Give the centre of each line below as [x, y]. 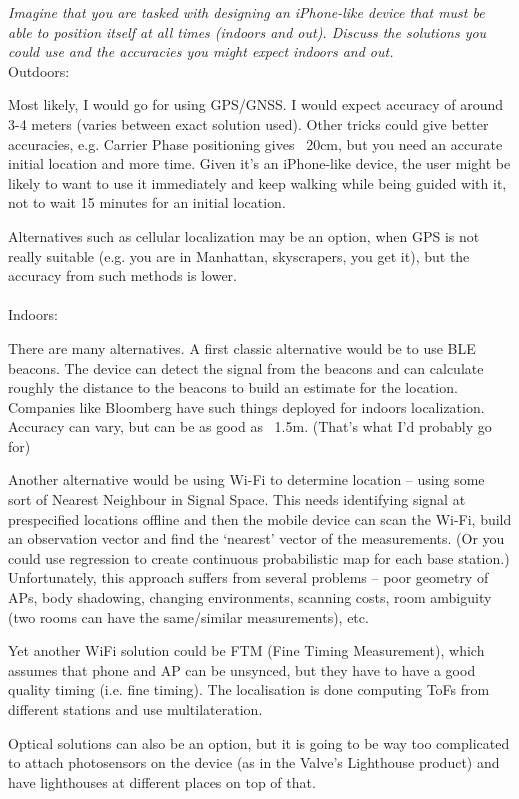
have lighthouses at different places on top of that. [162, 781]
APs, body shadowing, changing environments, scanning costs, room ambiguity [250, 597]
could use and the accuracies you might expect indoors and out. [201, 51]
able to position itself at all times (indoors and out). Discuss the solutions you [247, 31]
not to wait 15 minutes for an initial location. [147, 202]
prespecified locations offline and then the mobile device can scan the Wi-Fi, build [260, 518]
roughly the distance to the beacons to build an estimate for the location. [233, 387]
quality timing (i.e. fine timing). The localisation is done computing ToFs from [249, 689]
